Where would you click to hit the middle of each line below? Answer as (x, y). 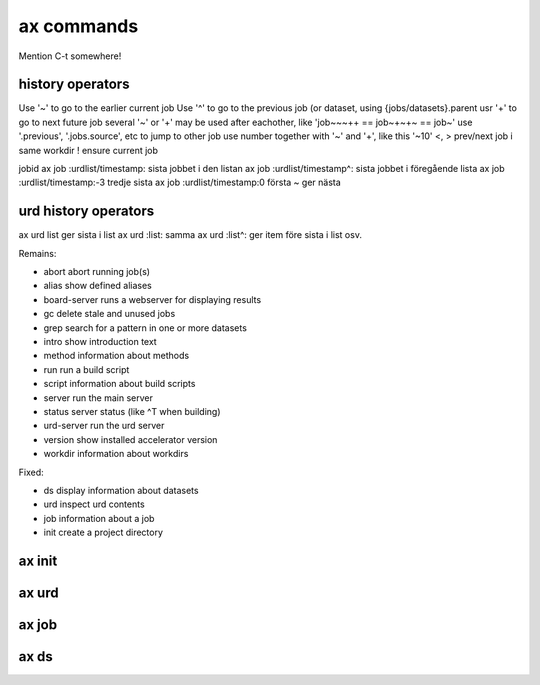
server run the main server (98, 397)
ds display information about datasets (121, 490)
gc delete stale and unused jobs (109, 314)
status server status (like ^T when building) (132, 411)
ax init (38, 560)
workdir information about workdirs (116, 454)
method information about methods (116, 356)
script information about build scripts (119, 384)
